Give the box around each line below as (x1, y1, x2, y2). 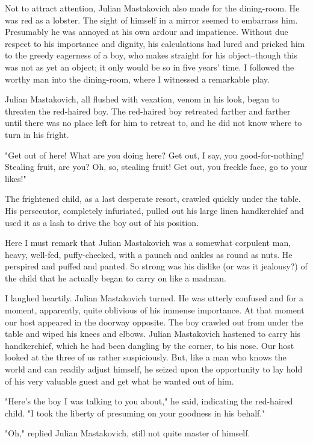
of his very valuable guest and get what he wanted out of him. (5, 374, 234, 387)
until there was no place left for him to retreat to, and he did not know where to (5, 116, 302, 129)
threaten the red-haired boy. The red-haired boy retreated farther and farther (5, 104, 291, 117)
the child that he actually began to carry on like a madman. (5, 271, 226, 284)
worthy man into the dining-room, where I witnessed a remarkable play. (5, 72, 270, 85)
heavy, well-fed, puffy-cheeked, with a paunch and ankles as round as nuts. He (5, 248, 293, 260)
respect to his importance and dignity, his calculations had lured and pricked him (5, 37, 305, 49)
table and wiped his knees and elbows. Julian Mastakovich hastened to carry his (5, 327, 301, 340)
